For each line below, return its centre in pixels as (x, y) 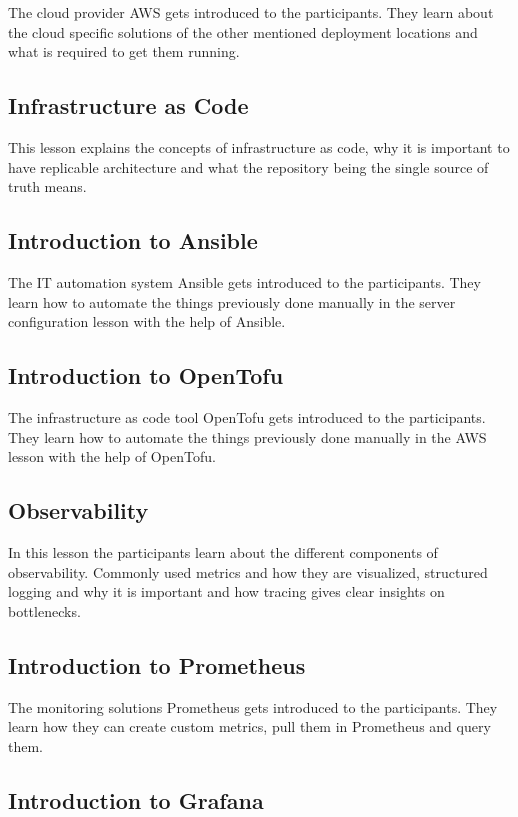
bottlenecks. (44, 610)
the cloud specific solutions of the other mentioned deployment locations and (243, 31)
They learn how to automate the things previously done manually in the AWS (247, 436)
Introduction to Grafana (136, 799)
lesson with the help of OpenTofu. (112, 456)
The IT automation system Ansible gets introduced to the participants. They (244, 281)
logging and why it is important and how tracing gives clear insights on (226, 591)
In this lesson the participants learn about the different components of (223, 551)
